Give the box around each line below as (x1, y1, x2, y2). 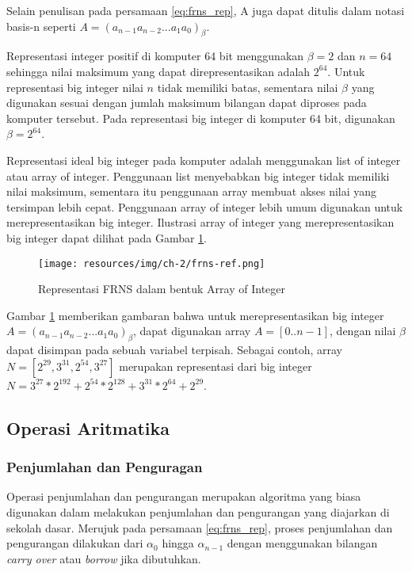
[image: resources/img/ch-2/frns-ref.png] (38, 257, 265, 269)
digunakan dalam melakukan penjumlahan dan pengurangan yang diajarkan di (6, 503, 390, 520)
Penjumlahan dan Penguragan (6, 457, 203, 477)
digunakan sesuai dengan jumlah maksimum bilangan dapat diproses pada (6, 94, 367, 111)
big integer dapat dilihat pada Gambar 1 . (6, 229, 208, 246)
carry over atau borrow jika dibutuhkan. (6, 550, 201, 566)
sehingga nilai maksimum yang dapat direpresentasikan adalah (6, 63, 311, 79)
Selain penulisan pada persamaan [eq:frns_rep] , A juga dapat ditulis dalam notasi (6, 2, 405, 18)
